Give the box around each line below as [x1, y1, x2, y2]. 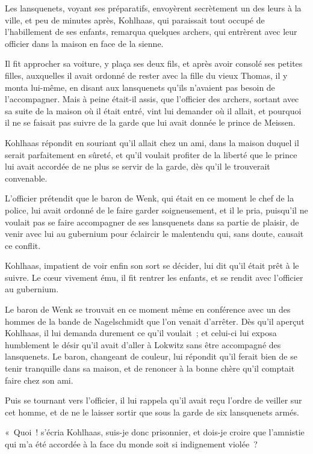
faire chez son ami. [5, 373, 73, 386]
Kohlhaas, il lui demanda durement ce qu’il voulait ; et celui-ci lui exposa [5, 327, 277, 339]
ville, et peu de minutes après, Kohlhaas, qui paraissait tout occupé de [5, 13, 265, 26]
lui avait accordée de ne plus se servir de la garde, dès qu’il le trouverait [5, 160, 270, 173]
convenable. [5, 171, 48, 184]
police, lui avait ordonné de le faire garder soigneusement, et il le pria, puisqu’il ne [5, 203, 308, 216]
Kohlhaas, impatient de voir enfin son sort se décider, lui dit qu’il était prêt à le [5, 259, 299, 272]
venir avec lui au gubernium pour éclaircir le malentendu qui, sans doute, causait [5, 227, 304, 240]
